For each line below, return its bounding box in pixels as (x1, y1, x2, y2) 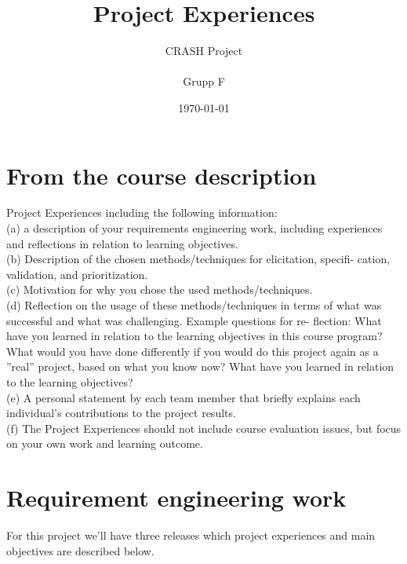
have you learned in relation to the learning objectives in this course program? (6, 328, 383, 344)
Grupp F (183, 73, 225, 90)
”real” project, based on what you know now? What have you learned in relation (6, 358, 394, 375)
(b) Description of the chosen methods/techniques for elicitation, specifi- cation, (6, 251, 391, 267)
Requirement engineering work (6, 482, 347, 514)
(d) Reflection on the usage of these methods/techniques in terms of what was (6, 297, 382, 313)
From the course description (6, 159, 317, 191)
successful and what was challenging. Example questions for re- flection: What (6, 312, 382, 328)
